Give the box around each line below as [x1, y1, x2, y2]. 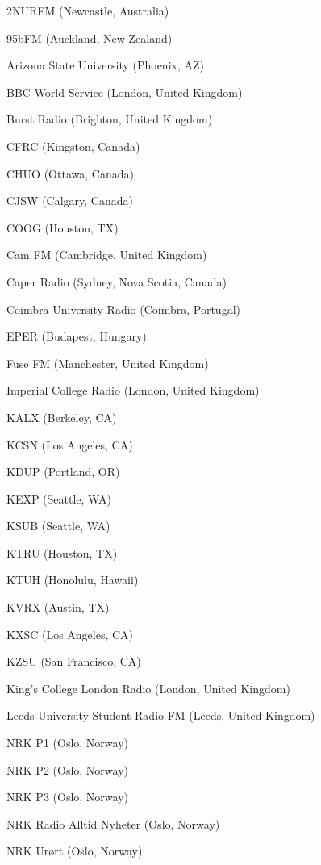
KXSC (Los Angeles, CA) [6, 625, 134, 642]
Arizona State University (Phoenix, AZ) [6, 56, 204, 73]
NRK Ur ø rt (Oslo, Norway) [6, 842, 143, 859]
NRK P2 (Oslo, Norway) [6, 761, 129, 778]
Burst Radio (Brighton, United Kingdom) [6, 111, 213, 127]
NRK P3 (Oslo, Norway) [6, 788, 129, 805]
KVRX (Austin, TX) [6, 599, 110, 616]
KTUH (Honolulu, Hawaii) [6, 571, 139, 588]
